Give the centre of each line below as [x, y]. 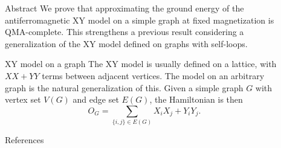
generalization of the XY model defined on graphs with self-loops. [126, 43]
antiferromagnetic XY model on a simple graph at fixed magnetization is [140, 20]
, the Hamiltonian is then [196, 99]
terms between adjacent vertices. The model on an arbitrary [153, 75]
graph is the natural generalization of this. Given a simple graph [124, 87]
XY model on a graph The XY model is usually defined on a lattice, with [141, 64]
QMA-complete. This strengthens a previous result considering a [124, 32]
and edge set [96, 99]
